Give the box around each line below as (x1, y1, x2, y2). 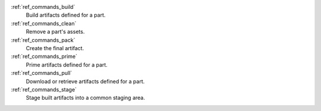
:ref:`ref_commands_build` (11, 4, 75, 10)
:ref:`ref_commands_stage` (11, 86, 77, 93)
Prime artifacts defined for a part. (26, 61, 108, 68)
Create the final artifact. (26, 44, 84, 51)
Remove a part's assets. (26, 28, 85, 35)
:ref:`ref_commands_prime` (11, 53, 77, 60)
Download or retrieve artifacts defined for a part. (26, 77, 145, 85)
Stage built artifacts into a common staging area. (26, 94, 145, 102)
